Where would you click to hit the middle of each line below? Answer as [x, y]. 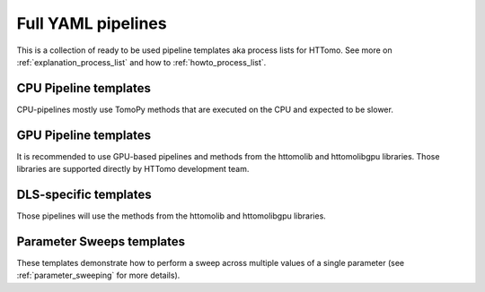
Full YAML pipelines [92, 23]
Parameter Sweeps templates [101, 241]
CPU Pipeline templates [84, 88]
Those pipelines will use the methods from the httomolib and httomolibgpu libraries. [172, 216]
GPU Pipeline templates [84, 135]
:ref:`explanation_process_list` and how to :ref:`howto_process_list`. [141, 62]
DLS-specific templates [84, 194]
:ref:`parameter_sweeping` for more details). [98, 275]
